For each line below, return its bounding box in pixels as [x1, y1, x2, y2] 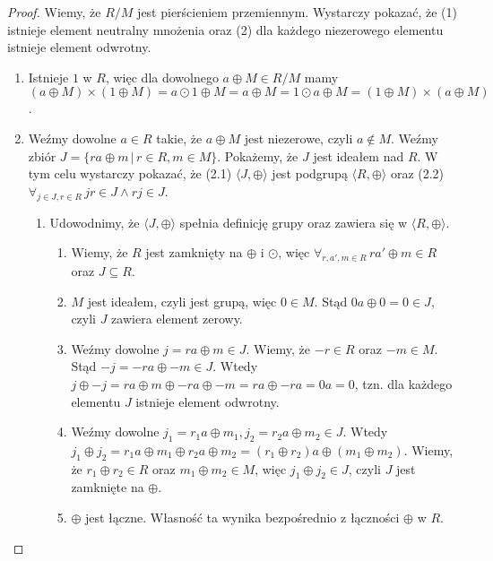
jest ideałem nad [313, 146, 404, 165]
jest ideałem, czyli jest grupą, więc [87, 291, 277, 310]
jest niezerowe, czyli [244, 128, 353, 147]
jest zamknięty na [145, 243, 243, 262]
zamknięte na [71, 478, 144, 496]
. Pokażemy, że [217, 146, 298, 165]
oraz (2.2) [390, 164, 445, 183]
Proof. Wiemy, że [7, 3, 101, 21]
